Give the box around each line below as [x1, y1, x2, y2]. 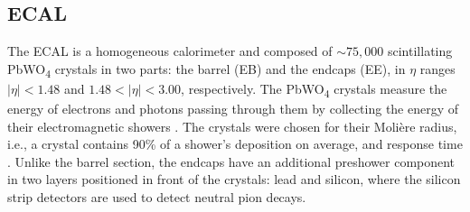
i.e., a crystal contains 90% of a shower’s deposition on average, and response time [7, 134, 463, 153]
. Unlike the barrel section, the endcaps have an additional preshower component [7, 152, 456, 171]
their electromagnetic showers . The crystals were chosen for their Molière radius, [7, 116, 457, 135]
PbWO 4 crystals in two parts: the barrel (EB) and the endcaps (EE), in [7, 59, 406, 80]
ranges [419, 59, 456, 78]
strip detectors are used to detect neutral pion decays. [7, 188, 306, 207]
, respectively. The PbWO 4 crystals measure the [181, 78, 447, 100]
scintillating [387, 41, 453, 60]
